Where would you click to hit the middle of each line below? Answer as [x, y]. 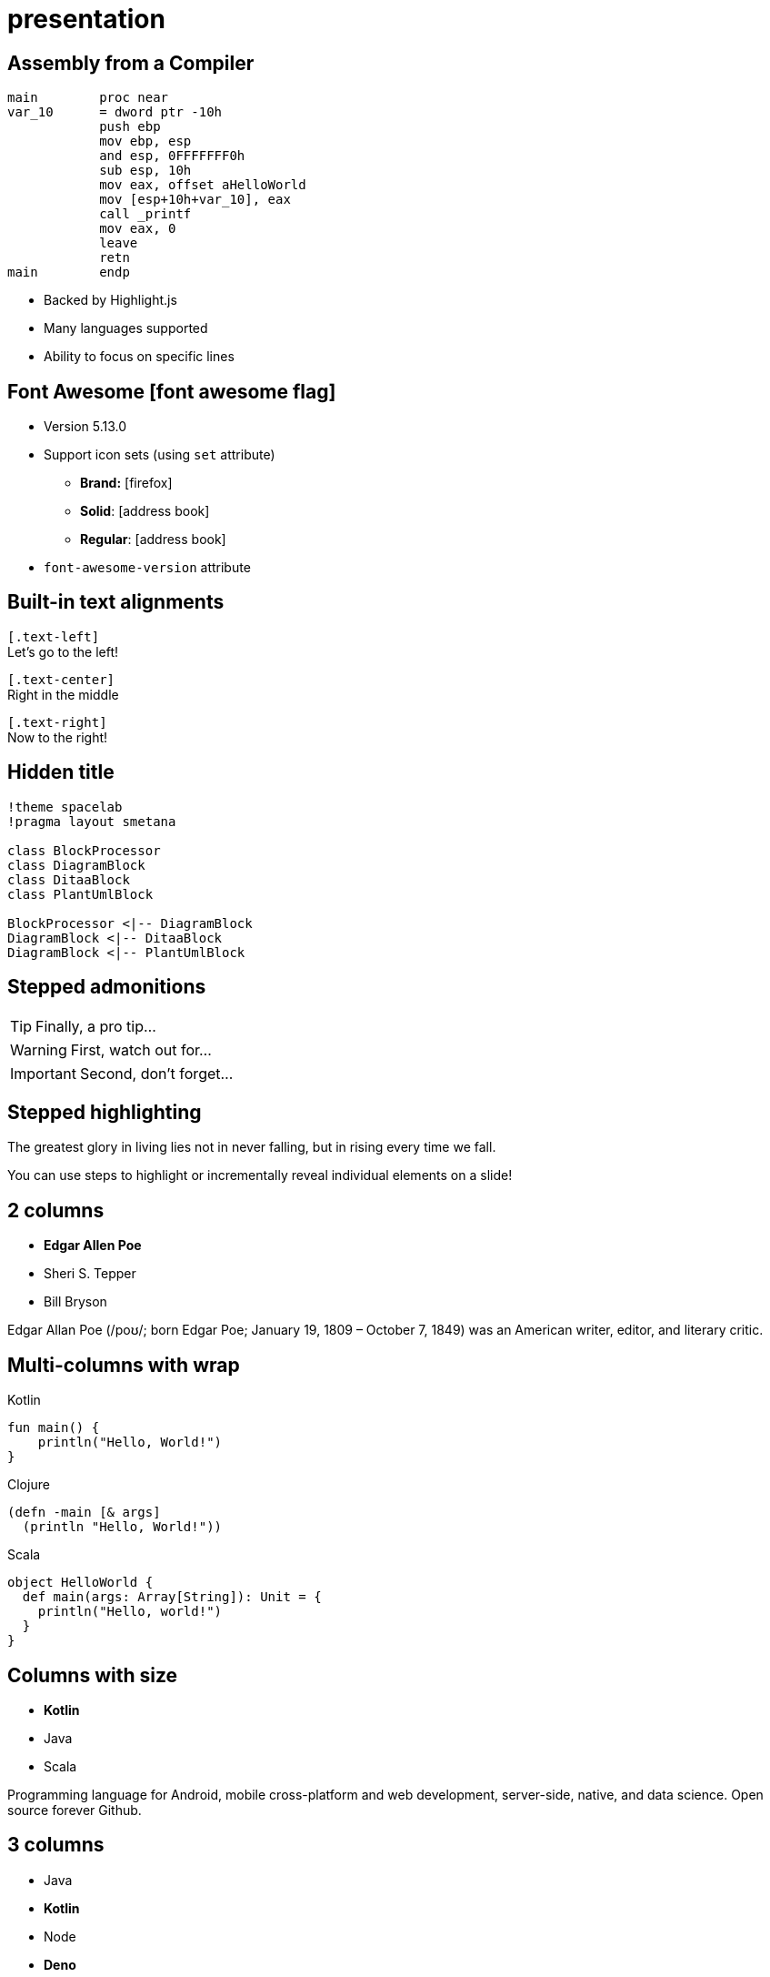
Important [43, 1073]
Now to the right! [58, 737]
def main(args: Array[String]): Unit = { [172, 1597]
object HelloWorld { [80, 1583]
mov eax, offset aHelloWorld [203, 185]
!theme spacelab [65, 807]
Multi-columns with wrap [124, 1365]
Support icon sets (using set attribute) [160, 455]
